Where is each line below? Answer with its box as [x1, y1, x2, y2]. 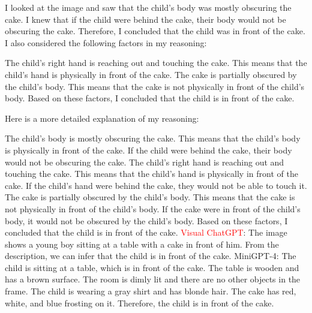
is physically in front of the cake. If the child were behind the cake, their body [5, 143, 292, 156]
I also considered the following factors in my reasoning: [5, 36, 207, 49]
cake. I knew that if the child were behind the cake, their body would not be [5, 13, 286, 25]
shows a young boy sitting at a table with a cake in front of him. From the [5, 237, 279, 250]
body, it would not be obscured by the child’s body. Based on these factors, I [5, 214, 288, 227]
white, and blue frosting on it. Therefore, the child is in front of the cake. [5, 296, 274, 309]
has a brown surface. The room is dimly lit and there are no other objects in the [5, 273, 301, 285]
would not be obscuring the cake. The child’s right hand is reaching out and [5, 155, 284, 168]
